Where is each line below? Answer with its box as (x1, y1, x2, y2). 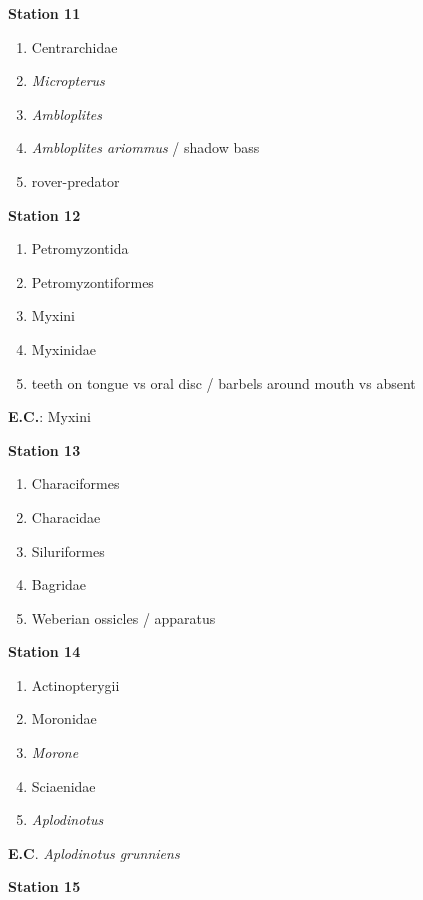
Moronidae (31, 708, 97, 729)
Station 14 (8, 641, 81, 662)
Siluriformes (31, 540, 105, 561)
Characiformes (31, 473, 120, 494)
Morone (31, 742, 79, 763)
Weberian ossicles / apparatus (31, 607, 216, 628)
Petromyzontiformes (31, 271, 154, 292)
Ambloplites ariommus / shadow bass (31, 137, 260, 158)
